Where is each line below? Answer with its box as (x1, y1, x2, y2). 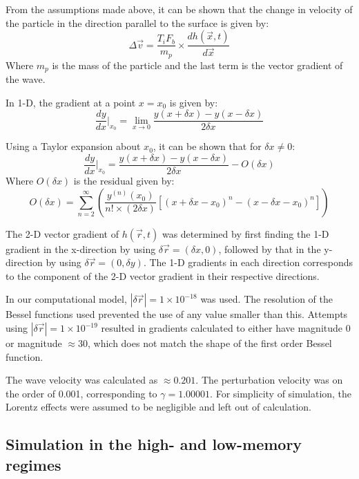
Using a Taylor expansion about (6, 139, 141, 153)
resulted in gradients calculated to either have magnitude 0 (101, 321, 351, 335)
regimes (6, 453, 61, 475)
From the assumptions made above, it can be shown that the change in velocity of (6, 2, 353, 16)
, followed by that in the (218, 241, 321, 256)
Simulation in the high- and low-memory (6, 433, 302, 455)
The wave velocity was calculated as (6, 373, 158, 387)
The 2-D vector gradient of (6, 226, 119, 241)
